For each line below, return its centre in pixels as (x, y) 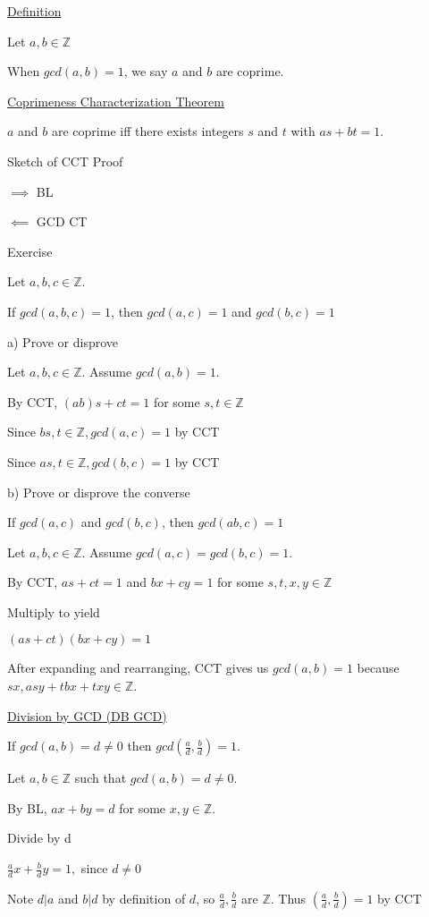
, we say (146, 71)
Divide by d (39, 838)
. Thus (288, 898)
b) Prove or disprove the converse (99, 492)
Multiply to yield (54, 611)
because (378, 668)
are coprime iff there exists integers (147, 131)
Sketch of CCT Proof (65, 161)
